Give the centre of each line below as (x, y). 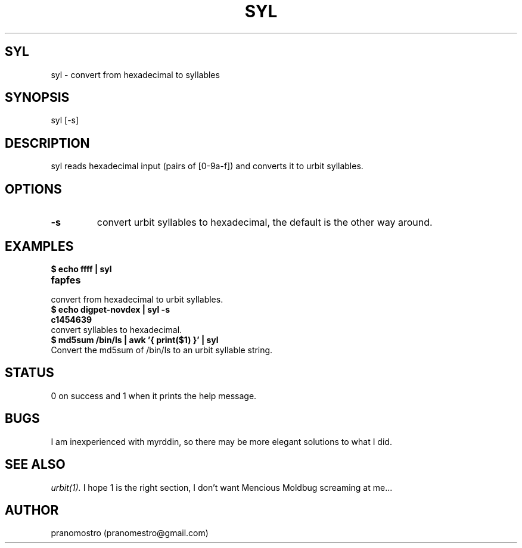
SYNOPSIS (37, 98)
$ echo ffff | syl (81, 269)
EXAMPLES (39, 246)
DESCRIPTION (47, 143)
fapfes (66, 280)
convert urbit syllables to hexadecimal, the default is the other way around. (265, 222)
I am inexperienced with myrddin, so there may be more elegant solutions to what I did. (221, 441)
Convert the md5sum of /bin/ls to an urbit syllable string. (162, 350)
